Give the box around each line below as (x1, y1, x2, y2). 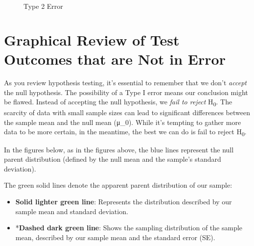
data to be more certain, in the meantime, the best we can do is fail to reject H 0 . (4, 126, 247, 138)
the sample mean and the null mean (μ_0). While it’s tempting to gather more (4, 117, 241, 127)
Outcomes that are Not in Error (4, 49, 226, 69)
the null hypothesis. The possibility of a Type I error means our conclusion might (4, 87, 248, 97)
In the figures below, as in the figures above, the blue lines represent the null (4, 144, 234, 154)
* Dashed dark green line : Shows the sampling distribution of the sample (15, 222, 243, 233)
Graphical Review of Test (4, 29, 180, 49)
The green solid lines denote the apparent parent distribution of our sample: (4, 180, 232, 190)
